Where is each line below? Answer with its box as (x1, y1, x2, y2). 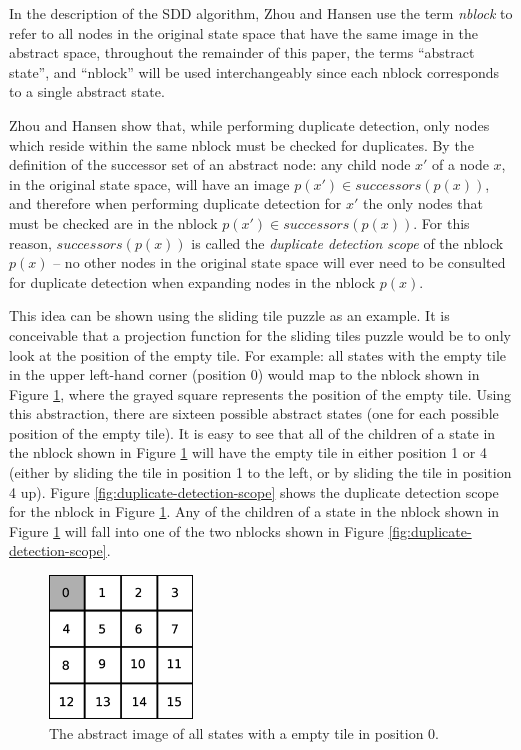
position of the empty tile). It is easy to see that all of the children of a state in (9, 422, 496, 443)
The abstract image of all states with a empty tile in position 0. (49, 722, 439, 743)
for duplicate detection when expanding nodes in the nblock (9, 271, 376, 292)
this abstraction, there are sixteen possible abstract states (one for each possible (9, 403, 499, 424)
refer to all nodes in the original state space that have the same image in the (9, 22, 478, 43)
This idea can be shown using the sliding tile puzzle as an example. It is (9, 305, 450, 326)
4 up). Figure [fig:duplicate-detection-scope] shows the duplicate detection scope (9, 481, 499, 502)
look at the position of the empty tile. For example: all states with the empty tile (9, 344, 507, 365)
